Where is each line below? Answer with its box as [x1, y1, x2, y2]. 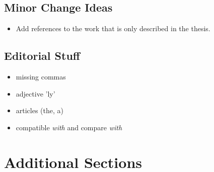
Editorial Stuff [4, 48, 80, 63]
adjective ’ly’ [16, 88, 55, 99]
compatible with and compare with [16, 122, 122, 132]
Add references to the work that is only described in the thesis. [16, 23, 210, 34]
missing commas [16, 71, 66, 81]
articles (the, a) [16, 105, 64, 116]
